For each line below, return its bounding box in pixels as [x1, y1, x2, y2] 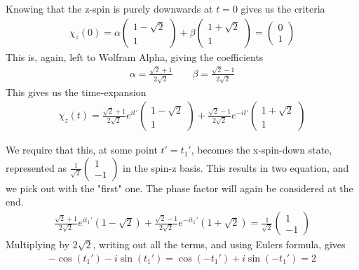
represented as [6, 160, 67, 175]
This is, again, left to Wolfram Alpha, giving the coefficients [6, 49, 264, 64]
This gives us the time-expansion [6, 84, 147, 99]
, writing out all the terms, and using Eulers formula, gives [93, 237, 346, 252]
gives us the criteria [241, 1, 325, 15]
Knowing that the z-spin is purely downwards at [6, 1, 213, 15]
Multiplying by [6, 237, 70, 252]
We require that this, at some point [6, 142, 158, 157]
